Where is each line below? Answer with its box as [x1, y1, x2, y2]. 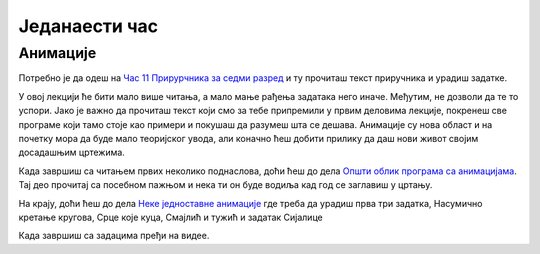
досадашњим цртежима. [18, 146, 125, 159]
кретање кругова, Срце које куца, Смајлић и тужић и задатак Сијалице [18, 211, 324, 223]
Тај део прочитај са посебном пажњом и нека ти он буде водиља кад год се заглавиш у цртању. [18, 179, 433, 191]
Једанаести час [18, 15, 159, 37]
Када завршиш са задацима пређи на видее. [18, 230, 210, 242]
